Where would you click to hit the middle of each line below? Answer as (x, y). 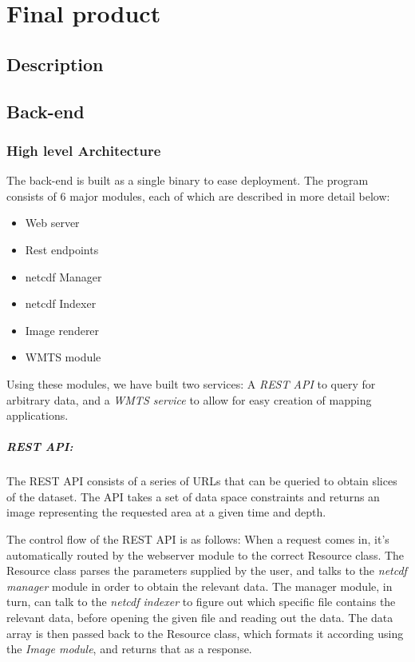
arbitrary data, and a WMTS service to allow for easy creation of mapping (189, 399)
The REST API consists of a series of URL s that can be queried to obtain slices (202, 481)
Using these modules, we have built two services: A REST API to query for (191, 383)
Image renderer (62, 330)
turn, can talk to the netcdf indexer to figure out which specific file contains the (201, 602)
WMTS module (63, 357)
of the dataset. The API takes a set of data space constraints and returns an (193, 496)
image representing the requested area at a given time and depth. (166, 512)
